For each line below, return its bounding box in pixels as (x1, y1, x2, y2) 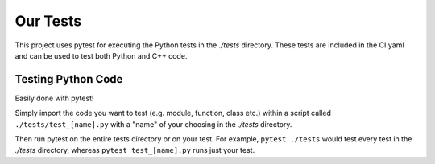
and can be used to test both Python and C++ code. (14, 51, 188, 60)
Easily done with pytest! (14, 93, 94, 103)
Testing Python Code (14, 72, 123, 86)
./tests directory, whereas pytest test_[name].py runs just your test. (14, 146, 255, 155)
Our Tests (14, 12, 82, 30)
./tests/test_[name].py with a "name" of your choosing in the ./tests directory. (14, 119, 292, 129)
